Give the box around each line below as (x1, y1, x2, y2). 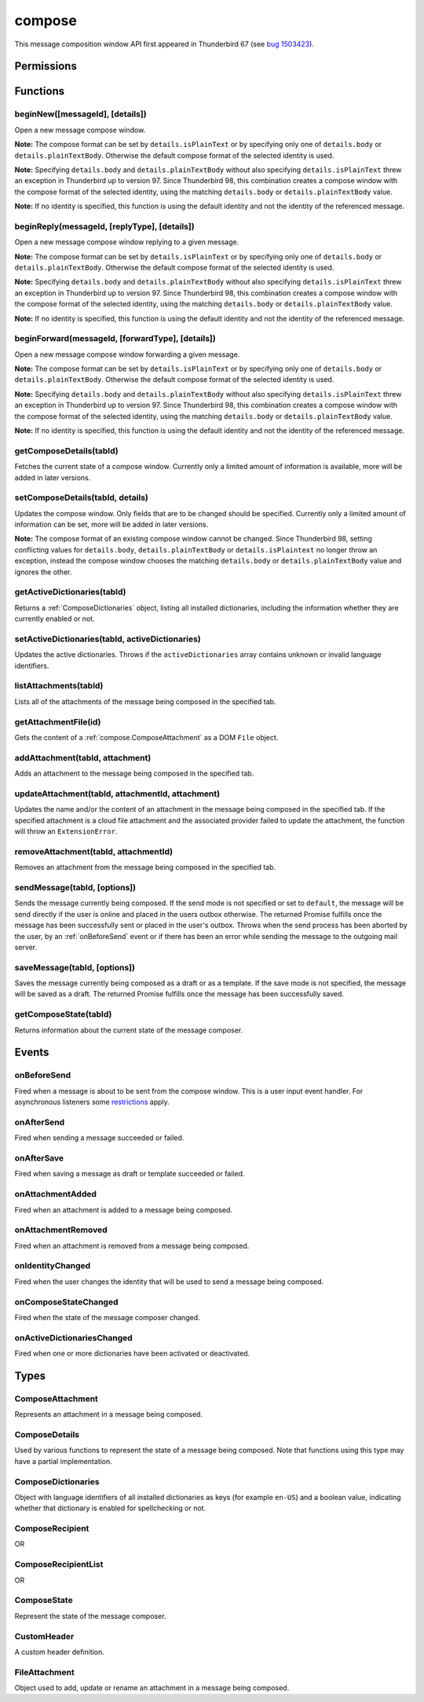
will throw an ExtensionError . (14, 827, 118, 836)
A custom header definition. (14, 1647, 105, 1656)
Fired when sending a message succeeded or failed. (14, 1133, 185, 1143)
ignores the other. (14, 567, 72, 577)
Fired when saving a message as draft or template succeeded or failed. (14, 1169, 245, 1179)
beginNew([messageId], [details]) (14, 108, 147, 119)
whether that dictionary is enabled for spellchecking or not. (14, 1503, 207, 1513)
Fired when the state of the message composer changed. (14, 1312, 200, 1322)
